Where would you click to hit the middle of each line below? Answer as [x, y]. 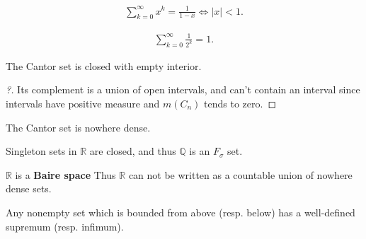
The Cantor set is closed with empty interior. [104, 65]
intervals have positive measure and [83, 103]
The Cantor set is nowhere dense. [78, 127]
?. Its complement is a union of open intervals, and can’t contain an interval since [183, 89]
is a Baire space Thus [65, 174]
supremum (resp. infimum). [65, 226]
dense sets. [29, 188]
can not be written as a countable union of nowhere [240, 174]
